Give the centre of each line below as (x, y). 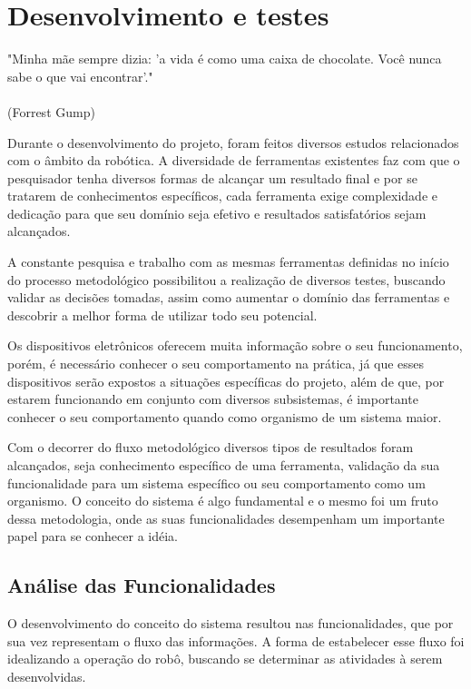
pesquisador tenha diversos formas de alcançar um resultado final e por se (212, 177)
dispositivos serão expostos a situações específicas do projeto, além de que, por (226, 381)
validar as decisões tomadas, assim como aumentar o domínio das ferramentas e (229, 297)
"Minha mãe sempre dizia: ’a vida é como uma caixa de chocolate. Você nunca (225, 59)
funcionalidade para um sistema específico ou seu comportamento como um (216, 482)
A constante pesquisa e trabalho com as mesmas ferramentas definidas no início (228, 262)
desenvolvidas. (47, 676)
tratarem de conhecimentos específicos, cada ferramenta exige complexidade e (222, 196)
